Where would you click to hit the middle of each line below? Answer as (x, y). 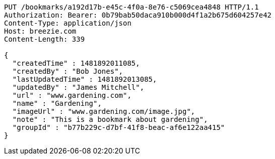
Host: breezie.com (40, 31)
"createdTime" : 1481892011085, (76, 63)
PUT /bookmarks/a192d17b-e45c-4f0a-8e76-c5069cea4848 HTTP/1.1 (131, 7)
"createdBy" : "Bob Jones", (68, 71)
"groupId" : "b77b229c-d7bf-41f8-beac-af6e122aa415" (119, 127)
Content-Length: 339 (45, 39)
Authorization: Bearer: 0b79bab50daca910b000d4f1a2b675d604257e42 (138, 15)
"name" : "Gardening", (57, 103)
